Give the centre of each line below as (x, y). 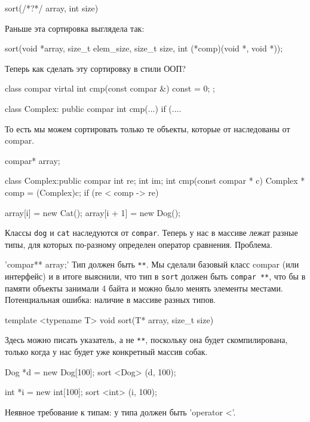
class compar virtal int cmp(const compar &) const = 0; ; (110, 88)
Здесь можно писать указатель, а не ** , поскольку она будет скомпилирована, (146, 340)
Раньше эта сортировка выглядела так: (75, 28)
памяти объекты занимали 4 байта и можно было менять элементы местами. (144, 288)
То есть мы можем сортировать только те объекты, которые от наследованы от (148, 128)
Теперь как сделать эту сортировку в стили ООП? (96, 68)
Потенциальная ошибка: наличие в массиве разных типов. (111, 300)
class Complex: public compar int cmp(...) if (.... (93, 108)
